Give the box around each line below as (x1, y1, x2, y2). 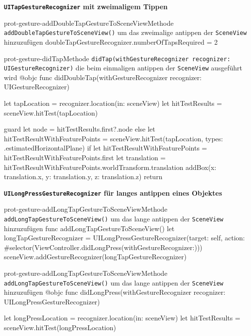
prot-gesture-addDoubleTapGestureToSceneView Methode (4, 17, 174, 28)
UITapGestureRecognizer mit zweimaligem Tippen (4, 1, 168, 11)
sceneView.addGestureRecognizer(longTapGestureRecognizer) (4, 252, 187, 262)
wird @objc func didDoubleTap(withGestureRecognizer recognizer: (4, 72, 202, 82)
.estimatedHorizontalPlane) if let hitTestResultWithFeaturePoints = (4, 143, 207, 153)
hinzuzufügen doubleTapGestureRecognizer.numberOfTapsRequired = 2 (4, 36, 218, 47)
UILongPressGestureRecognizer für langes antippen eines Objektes (4, 187, 222, 198)
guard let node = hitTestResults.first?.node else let (4, 124, 155, 134)
